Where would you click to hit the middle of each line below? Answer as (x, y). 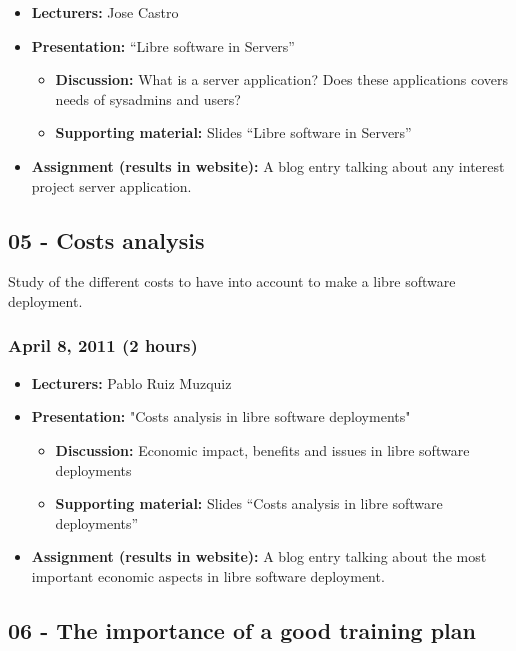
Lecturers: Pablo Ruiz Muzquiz (131, 382)
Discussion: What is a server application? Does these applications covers (281, 79)
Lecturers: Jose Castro (105, 12)
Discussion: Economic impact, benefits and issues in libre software (262, 449)
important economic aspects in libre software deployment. (208, 575)
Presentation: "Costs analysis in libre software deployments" (221, 416)
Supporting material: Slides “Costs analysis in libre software (249, 503)
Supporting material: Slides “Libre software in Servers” (233, 132)
